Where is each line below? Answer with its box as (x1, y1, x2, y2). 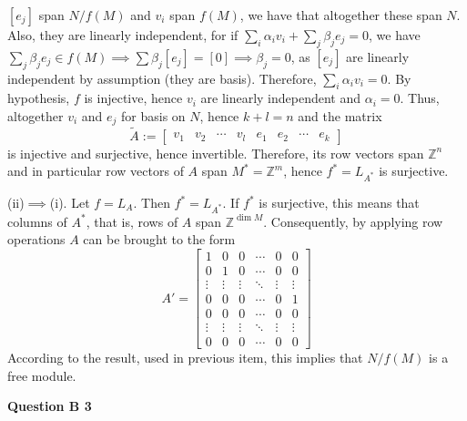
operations (7, 230, 66, 249)
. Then (133, 193, 170, 211)
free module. (7, 365, 76, 385)
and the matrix (298, 106, 382, 125)
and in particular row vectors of (7, 161, 184, 180)
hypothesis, (7, 88, 70, 108)
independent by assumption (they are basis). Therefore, (7, 68, 317, 87)
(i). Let (49, 193, 90, 211)
